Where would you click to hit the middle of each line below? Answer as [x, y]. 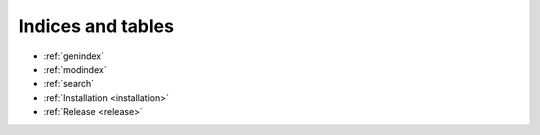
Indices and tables [96, 26]
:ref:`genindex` [74, 56]
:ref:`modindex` [75, 69]
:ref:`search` [69, 84]
